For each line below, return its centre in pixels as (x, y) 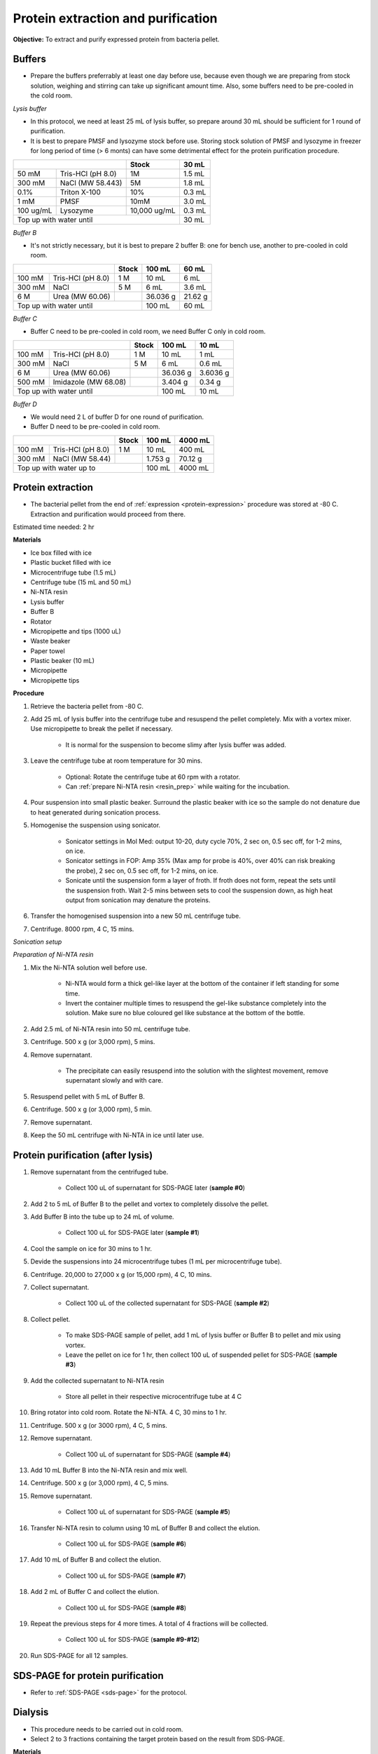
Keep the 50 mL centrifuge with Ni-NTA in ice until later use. (117, 1135)
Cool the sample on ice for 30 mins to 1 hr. (91, 1248)
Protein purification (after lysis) (83, 1155)
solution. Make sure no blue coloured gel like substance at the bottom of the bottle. (185, 1013)
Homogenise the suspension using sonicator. (96, 825)
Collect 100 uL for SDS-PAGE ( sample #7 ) (126, 1576)
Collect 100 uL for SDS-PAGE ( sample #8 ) (126, 1607)
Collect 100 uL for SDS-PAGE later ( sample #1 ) (132, 1233)
